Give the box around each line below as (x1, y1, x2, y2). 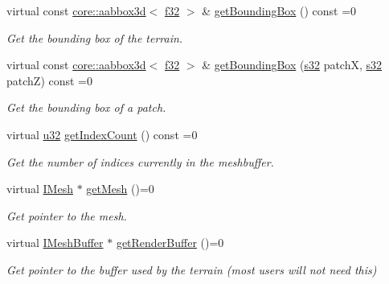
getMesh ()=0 (86, 180, 154, 197)
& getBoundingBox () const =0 (202, 2, 357, 19)
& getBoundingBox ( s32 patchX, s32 (202, 56, 383, 73)
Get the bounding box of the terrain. (6, 29, 183, 46)
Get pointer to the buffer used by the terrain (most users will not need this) (6, 261, 377, 278)
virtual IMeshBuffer (6, 234, 104, 251)
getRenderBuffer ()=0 (116, 234, 224, 251)
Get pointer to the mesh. (6, 207, 127, 224)
